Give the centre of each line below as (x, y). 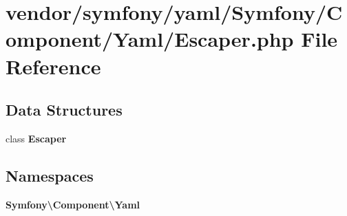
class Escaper (36, 138)
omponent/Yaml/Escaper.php (150, 39)
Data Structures (64, 110)
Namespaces (50, 175)
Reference (53, 66)
